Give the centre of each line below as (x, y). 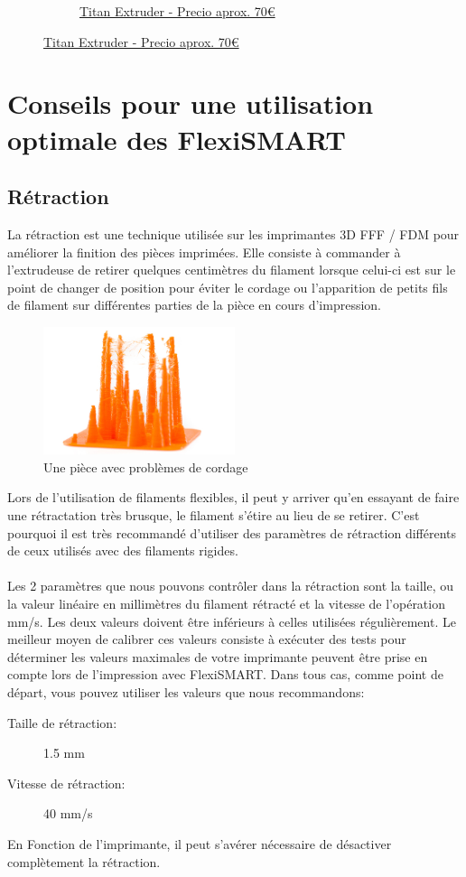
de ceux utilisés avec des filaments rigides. (123, 550)
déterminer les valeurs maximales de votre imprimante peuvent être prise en (218, 656)
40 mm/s (68, 813)
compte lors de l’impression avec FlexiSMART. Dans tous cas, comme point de (225, 674)
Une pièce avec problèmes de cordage (146, 466)
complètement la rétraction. (84, 861)
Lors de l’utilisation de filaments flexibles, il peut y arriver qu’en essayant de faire (233, 497)
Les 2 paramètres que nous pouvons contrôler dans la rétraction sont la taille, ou (230, 586)
